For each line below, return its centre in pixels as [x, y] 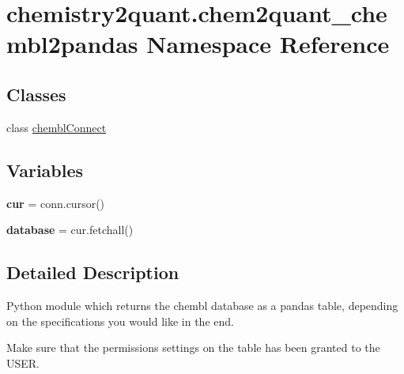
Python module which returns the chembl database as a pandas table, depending [202, 305]
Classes [36, 94]
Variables [45, 170]
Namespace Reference [268, 44]
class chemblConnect [57, 127]
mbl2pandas [72, 44]
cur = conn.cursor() [56, 203]
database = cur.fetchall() [70, 230]
